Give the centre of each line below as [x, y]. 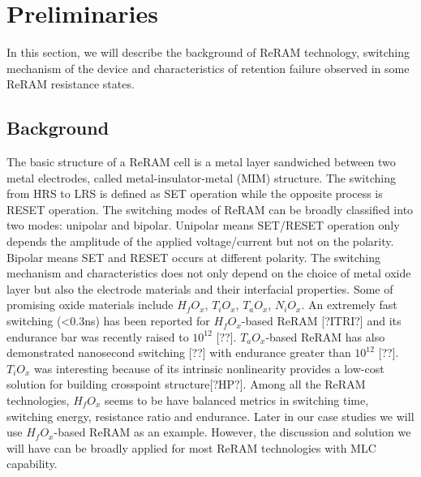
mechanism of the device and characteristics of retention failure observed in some [208, 68]
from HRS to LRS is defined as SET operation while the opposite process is [195, 193]
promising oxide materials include [90, 305]
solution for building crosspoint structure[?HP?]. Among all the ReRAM [186, 384]
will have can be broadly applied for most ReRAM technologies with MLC [191, 447]
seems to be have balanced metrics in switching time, [237, 400]
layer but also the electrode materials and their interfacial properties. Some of [200, 288]
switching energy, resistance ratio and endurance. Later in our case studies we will [210, 416]
